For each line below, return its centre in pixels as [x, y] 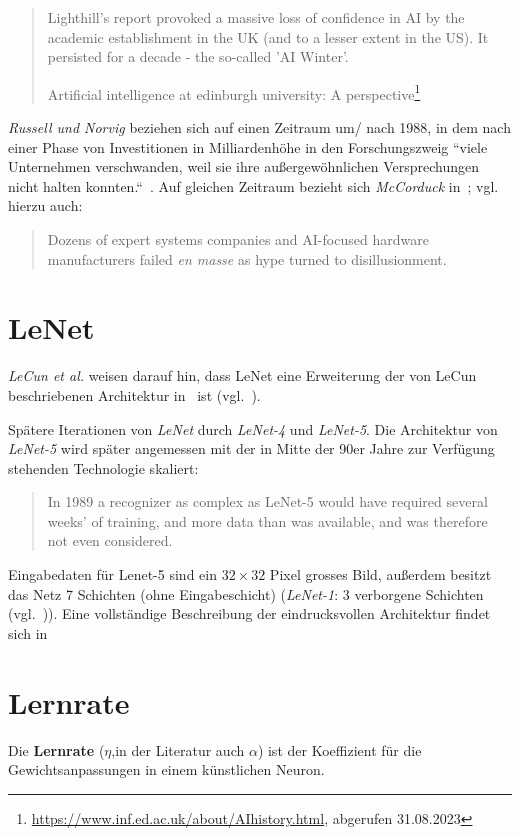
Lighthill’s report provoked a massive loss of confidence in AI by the [256, 17]
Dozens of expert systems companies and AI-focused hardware [238, 239]
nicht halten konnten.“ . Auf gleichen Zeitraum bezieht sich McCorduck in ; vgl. [253, 185]
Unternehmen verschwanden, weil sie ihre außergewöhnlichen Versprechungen [243, 166]
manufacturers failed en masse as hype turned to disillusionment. [247, 258]
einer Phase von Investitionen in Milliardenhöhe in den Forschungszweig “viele [248, 146]
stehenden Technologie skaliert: [103, 467]
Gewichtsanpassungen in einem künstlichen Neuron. [166, 769]
